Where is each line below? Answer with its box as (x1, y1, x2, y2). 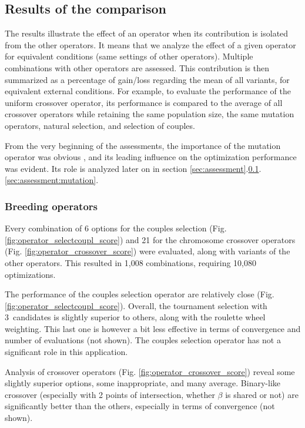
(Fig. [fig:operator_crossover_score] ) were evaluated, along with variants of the (5, 245, 290, 257)
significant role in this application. (5, 346, 128, 358)
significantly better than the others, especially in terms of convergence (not (5, 400, 275, 412)
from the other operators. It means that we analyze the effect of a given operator (5, 38, 296, 51)
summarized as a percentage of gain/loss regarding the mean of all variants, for (5, 73, 290, 85)
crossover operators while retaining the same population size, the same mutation (5, 108, 294, 120)
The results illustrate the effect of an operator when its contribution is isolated (5, 27, 289, 39)
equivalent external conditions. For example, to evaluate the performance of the (5, 85, 291, 97)
